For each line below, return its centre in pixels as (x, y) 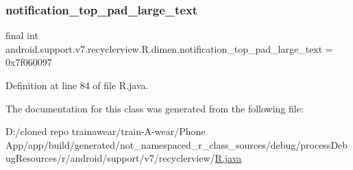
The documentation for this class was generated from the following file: (155, 108)
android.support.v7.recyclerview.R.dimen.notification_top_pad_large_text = (169, 48)
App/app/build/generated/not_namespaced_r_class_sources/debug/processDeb (177, 144)
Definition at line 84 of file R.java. (77, 85)
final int (22, 35)
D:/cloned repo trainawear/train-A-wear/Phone (106, 131)
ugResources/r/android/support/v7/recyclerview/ (110, 158)
